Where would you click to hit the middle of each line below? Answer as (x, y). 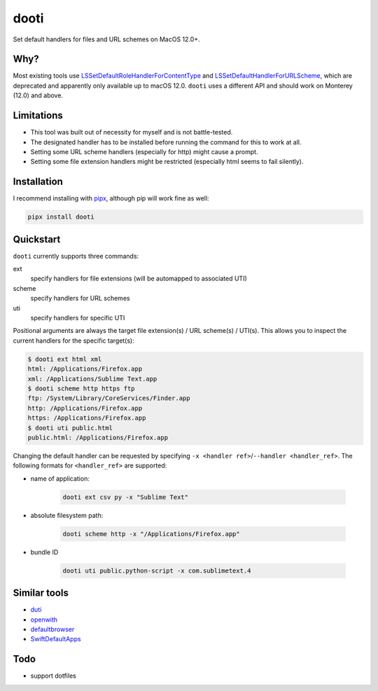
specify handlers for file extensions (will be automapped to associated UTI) (139, 279)
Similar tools (41, 593)
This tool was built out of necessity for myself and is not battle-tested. (132, 132)
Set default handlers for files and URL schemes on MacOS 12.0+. (106, 39)
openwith (44, 620)
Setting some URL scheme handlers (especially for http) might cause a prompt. (144, 151)
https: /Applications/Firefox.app (87, 418)
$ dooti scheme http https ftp (82, 388)
